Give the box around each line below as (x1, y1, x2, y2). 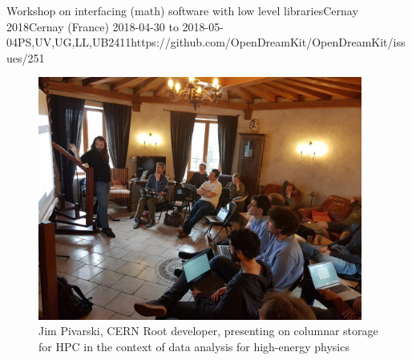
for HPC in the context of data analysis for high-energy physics (38, 338, 349, 354)
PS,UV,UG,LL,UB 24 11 (18, 34, 131, 51)
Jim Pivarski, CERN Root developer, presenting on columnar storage (38, 322, 378, 339)
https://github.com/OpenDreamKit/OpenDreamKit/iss (131, 34, 406, 51)
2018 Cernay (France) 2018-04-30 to (6, 18, 179, 34)
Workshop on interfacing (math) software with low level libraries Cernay (6, 2, 358, 18)
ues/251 (6, 49, 45, 66)
